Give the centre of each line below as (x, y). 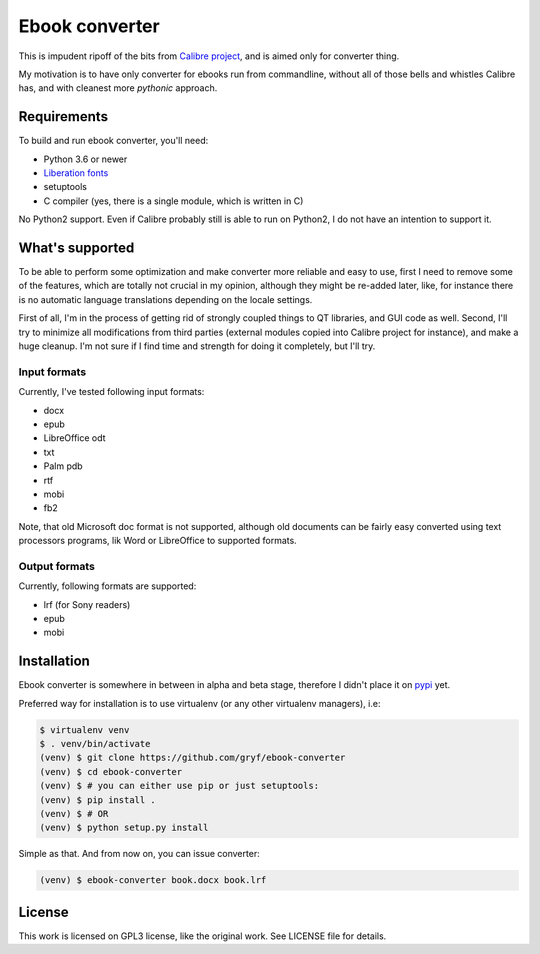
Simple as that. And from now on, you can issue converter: (139, 854)
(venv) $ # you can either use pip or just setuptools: (179, 786)
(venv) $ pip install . (98, 799)
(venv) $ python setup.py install (124, 828)
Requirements (63, 116)
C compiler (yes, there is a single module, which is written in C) (173, 201)
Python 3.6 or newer (85, 159)
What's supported (76, 248)
